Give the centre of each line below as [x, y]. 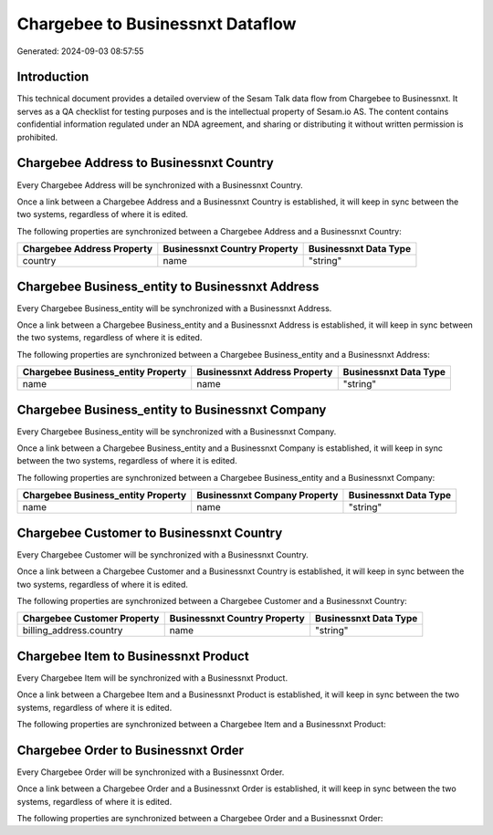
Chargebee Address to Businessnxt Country [145, 163]
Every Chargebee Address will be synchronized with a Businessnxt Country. [160, 185]
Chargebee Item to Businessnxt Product [133, 656]
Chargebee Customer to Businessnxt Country [150, 532]
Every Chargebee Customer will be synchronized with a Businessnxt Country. [163, 554]
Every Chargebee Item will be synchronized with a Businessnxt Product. [152, 678]
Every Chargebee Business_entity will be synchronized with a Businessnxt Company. [177, 431]
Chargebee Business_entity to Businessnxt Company [172, 409]
